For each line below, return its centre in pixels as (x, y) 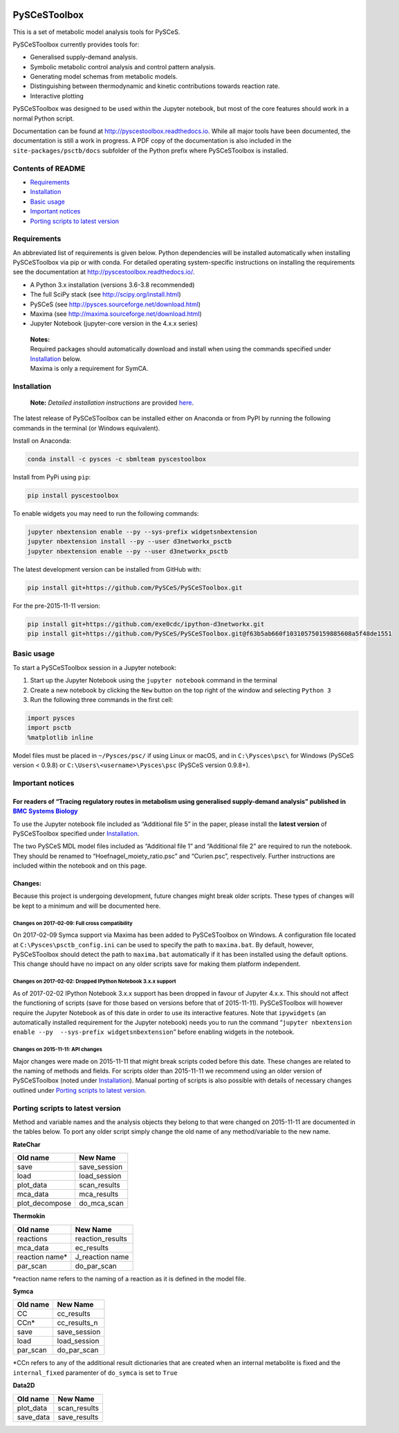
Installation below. (56, 359)
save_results (78, 1417)
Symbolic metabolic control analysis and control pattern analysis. (123, 67)
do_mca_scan (102, 1204)
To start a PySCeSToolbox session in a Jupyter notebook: (94, 667)
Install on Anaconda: (42, 441)
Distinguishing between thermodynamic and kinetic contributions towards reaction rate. (155, 86)
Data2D (24, 1385)
